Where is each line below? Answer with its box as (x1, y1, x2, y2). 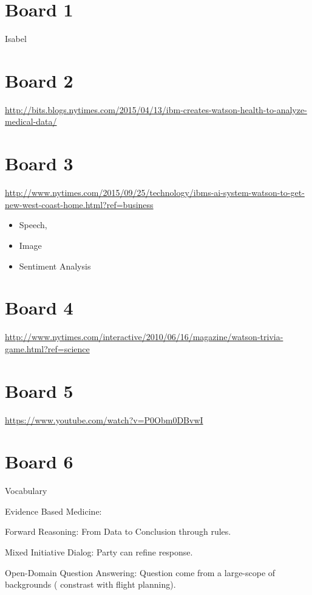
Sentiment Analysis (19, 259, 91, 272)
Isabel (5, 32, 27, 45)
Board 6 (5, 449, 73, 474)
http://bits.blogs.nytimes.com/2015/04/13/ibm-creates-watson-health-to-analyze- (5, 103, 307, 116)
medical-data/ (5, 115, 57, 128)
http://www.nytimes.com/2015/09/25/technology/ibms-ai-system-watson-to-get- (5, 186, 305, 199)
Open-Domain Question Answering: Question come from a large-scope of (5, 566, 276, 579)
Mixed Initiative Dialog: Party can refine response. (5, 546, 193, 558)
